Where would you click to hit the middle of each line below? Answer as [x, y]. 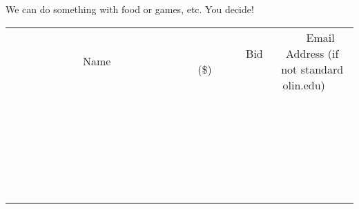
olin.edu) [304, 85]
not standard [312, 69]
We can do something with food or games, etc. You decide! [130, 9]
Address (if [312, 53]
